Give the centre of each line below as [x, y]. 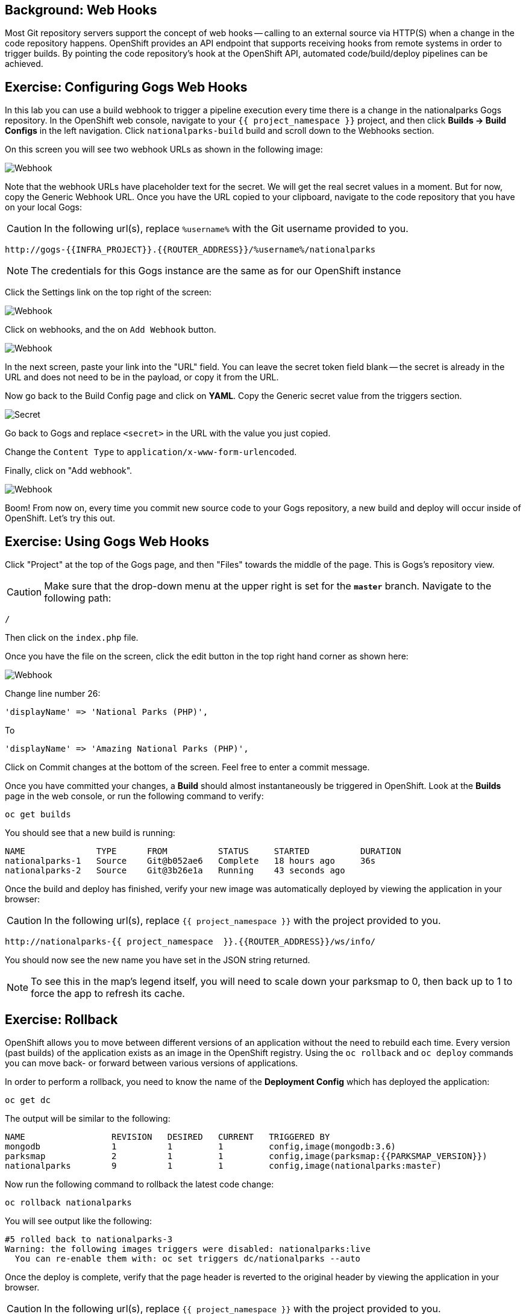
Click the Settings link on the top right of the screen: [108, 292]
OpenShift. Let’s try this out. [60, 518]
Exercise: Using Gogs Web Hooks [107, 541]
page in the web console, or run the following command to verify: [134, 796]
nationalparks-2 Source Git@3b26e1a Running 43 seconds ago [175, 871]
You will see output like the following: [78, 1221]
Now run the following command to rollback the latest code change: [139, 1184]
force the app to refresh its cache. [108, 994]
